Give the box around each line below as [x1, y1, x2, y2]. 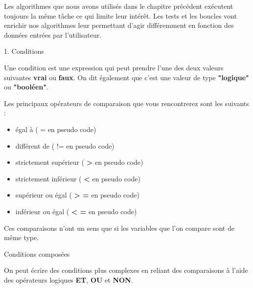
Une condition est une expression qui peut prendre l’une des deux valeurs [4, 62, 224, 72]
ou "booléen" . [4, 82, 48, 92]
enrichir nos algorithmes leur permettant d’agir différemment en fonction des [4, 20, 234, 30]
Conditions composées [4, 248, 70, 259]
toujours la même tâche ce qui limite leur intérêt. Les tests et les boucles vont [4, 10, 237, 21]
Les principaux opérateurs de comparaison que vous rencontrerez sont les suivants [4, 98, 249, 108]
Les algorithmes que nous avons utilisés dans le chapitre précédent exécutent [4, 1, 233, 11]
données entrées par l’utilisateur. [4, 29, 102, 40]
